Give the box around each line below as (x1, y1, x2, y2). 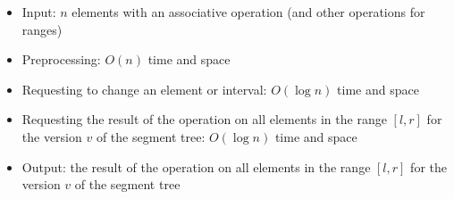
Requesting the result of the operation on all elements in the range (21, 110, 387, 129)
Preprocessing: (21, 50, 101, 69)
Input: (21, 3, 56, 21)
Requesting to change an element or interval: (21, 79, 267, 98)
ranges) (21, 20, 63, 38)
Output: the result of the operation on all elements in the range (21, 157, 371, 176)
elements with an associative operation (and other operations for (71, 3, 425, 21)
